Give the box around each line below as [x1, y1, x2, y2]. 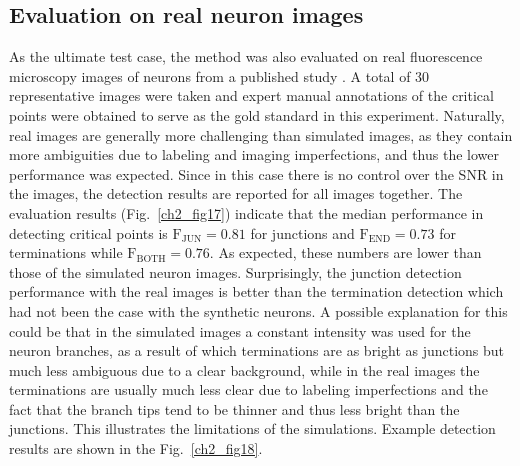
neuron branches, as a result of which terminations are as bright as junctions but [9, 340, 505, 361]
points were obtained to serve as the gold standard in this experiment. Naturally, [9, 104, 505, 125]
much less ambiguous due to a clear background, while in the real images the [9, 359, 480, 380]
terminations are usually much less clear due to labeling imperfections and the [9, 379, 488, 400]
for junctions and [250, 222, 355, 243]
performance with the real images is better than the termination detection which [9, 281, 504, 302]
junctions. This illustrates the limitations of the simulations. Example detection [9, 418, 496, 439]
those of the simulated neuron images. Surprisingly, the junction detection [9, 261, 462, 282]
